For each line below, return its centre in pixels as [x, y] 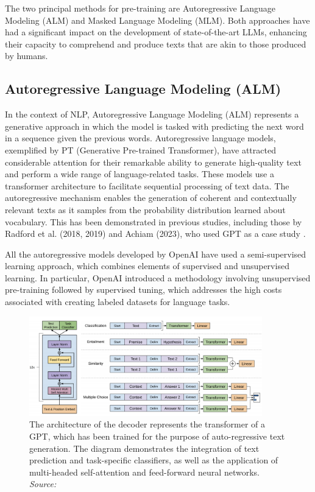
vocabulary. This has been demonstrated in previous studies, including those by [154, 221]
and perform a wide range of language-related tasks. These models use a [140, 174]
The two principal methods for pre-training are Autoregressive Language [140, 8]
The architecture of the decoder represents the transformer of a [147, 424]
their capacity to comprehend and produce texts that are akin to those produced [156, 44]
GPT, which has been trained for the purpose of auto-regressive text [157, 436]
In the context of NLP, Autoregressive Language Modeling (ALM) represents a [152, 114]
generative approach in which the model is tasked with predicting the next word [154, 126]
